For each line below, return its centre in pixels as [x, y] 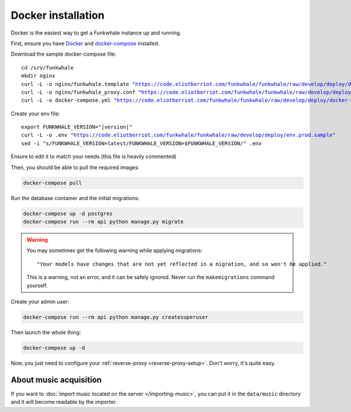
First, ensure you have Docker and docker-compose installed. [85, 43]
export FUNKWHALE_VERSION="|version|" [77, 127]
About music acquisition [56, 380]
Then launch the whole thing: [46, 332]
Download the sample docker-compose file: [63, 54]
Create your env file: [35, 114]
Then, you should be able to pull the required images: [75, 167]
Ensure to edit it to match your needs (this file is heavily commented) [94, 157]
